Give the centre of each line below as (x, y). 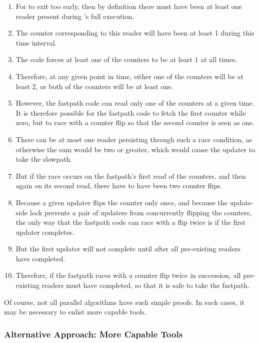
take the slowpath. (44, 159)
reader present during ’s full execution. (75, 16)
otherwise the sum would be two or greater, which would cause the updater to (135, 149)
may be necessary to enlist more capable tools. (75, 312)
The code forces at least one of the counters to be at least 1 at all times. (126, 59)
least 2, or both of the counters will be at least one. (94, 86)
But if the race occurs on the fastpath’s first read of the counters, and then (131, 176)
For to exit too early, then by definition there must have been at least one (129, 6)
